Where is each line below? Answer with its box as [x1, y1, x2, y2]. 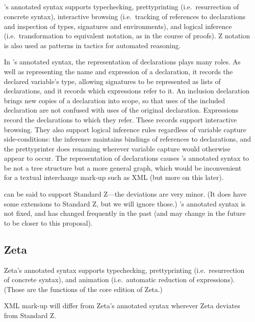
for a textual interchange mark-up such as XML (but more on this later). [4, 172, 224, 182]
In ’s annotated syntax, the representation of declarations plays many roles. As [4, 57, 241, 67]
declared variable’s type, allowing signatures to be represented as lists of [4, 76, 221, 86]
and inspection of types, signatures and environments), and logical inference [4, 21, 232, 31]
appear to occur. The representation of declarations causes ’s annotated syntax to [4, 153, 249, 163]
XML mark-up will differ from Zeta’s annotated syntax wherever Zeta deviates [4, 300, 240, 311]
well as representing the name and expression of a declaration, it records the [4, 66, 233, 76]
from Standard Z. [4, 310, 56, 321]
